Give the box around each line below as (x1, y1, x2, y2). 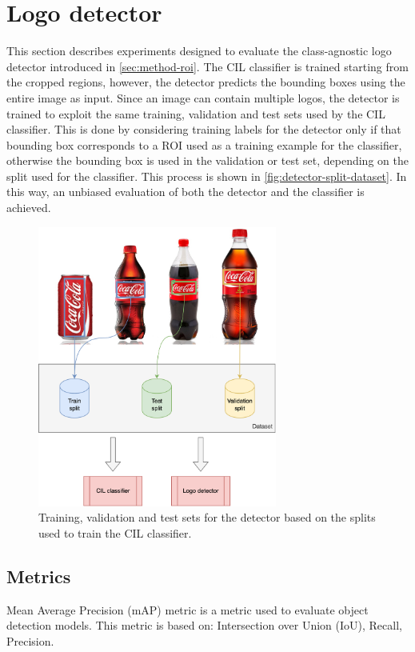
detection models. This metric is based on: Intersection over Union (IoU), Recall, (6, 617, 402, 634)
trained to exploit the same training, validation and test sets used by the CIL (6, 105, 385, 122)
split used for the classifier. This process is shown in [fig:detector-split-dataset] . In (6, 167, 407, 184)
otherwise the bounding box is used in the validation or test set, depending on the (6, 152, 409, 169)
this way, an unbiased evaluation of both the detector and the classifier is (6, 183, 365, 200)
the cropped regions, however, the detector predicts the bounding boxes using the (6, 74, 405, 90)
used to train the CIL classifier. (38, 524, 192, 541)
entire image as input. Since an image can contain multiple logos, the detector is (6, 89, 400, 106)
